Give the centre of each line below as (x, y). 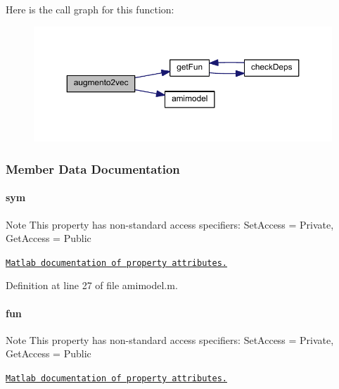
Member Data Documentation (93, 168)
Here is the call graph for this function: (90, 9)
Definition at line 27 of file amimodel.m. (92, 285)
